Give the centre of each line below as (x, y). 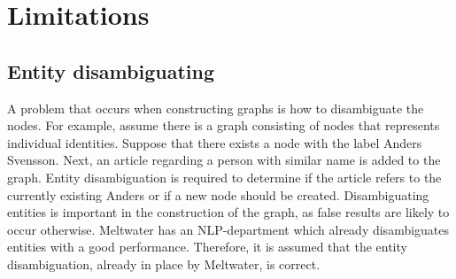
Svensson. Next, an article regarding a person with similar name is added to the (224, 160)
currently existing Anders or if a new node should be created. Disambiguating (218, 194)
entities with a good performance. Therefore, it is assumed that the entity (207, 247)
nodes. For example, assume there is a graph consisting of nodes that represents (224, 125)
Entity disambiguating (111, 70)
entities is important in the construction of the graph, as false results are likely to (228, 212)
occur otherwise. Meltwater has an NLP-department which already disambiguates (228, 229)
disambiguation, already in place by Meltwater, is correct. (164, 263)
